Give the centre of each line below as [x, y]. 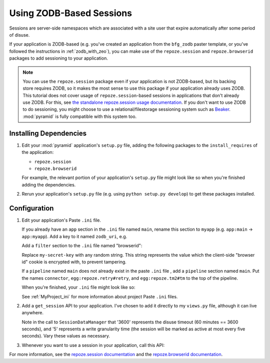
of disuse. [19, 35]
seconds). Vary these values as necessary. [66, 336]
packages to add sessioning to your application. [59, 58]
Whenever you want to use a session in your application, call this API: [93, 345]
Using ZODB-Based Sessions [71, 13]
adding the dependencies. [49, 185]
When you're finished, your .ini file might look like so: [78, 287]
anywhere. [32, 313]
